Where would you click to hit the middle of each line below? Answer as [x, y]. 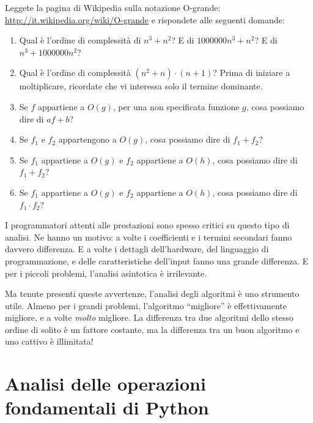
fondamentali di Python [107, 407]
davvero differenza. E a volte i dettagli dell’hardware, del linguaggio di [137, 249]
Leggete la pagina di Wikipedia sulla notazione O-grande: [113, 7]
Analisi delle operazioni [105, 384]
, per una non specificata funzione [176, 106]
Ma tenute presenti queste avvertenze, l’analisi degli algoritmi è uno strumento [152, 294]
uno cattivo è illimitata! [49, 341]
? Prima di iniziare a [252, 73]
